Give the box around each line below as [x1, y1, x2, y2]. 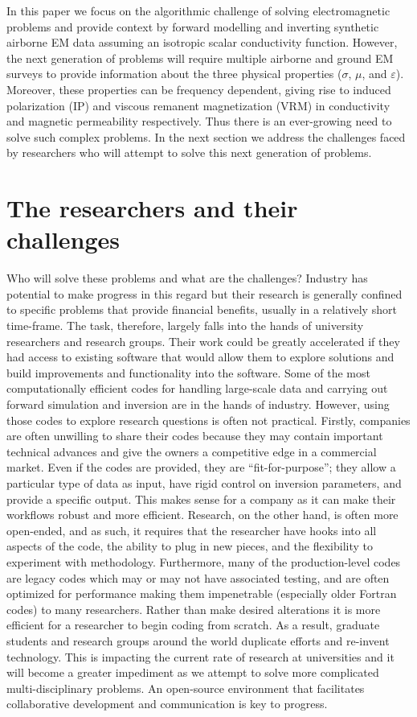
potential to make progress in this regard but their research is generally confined [6, 285, 403, 302]
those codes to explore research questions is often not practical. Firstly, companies [6, 411, 411, 428]
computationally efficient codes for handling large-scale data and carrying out [6, 380, 388, 397]
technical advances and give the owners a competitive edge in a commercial [6, 443, 377, 459]
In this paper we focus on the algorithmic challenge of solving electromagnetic [6, 2, 390, 19]
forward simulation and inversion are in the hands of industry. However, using [6, 396, 390, 412]
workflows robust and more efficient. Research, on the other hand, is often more [6, 506, 399, 523]
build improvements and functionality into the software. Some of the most [6, 364, 370, 381]
